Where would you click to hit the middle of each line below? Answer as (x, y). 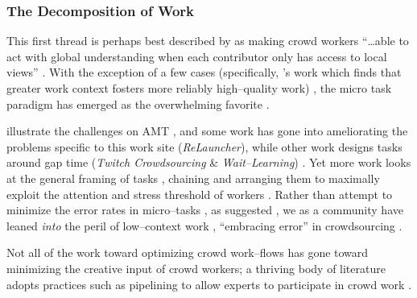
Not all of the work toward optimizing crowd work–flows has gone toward (188, 252)
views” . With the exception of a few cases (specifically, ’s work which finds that (204, 72)
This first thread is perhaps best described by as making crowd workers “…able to (208, 41)
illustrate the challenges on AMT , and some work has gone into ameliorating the (207, 131)
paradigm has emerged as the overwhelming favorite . (138, 103)
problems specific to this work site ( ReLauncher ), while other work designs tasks (204, 146)
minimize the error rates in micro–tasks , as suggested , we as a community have (205, 210)
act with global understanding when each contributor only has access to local (197, 56)
